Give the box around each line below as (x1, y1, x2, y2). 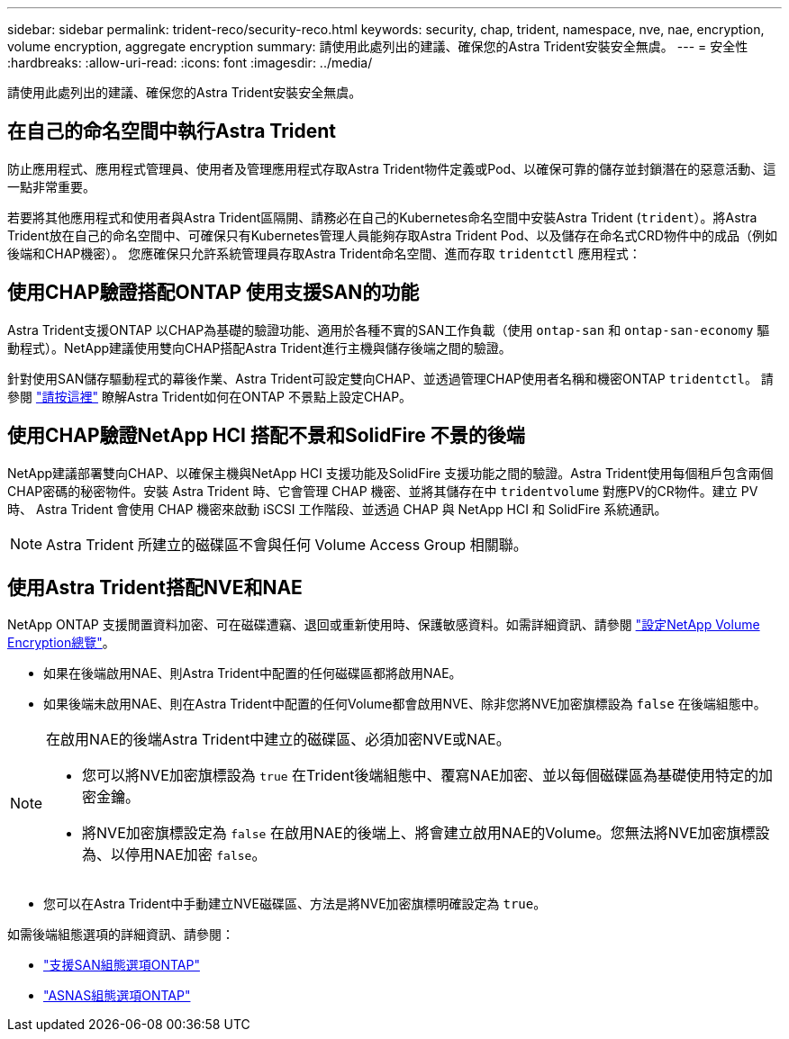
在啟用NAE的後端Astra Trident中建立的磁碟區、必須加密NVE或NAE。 (46, 730, 511, 749)
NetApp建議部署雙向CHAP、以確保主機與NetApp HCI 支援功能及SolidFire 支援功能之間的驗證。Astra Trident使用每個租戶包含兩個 (7, 465, 774, 481)
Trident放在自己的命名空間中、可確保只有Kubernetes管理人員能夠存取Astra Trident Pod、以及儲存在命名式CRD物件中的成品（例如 (7, 227, 777, 243)
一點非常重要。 (7, 178, 95, 194)
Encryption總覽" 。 (7, 635, 115, 651)
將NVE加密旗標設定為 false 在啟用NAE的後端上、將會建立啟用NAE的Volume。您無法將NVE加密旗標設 (82, 824, 770, 843)
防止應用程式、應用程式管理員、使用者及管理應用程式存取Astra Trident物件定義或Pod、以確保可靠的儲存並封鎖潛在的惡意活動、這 (7, 160, 776, 176)
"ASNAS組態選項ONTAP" (43, 988, 191, 1004)
